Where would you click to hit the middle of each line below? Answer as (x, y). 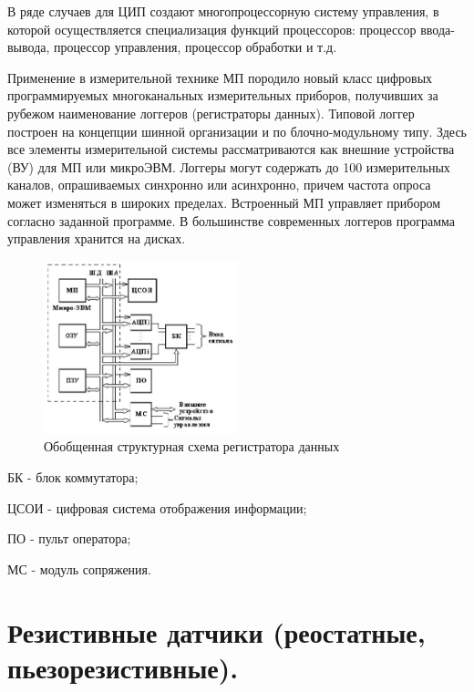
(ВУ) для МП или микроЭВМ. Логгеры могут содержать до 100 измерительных (229, 166)
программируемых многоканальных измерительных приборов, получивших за (223, 95)
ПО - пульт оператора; (69, 538)
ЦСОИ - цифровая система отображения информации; (157, 507)
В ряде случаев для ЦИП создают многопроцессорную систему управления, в (223, 11)
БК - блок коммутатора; (73, 476)
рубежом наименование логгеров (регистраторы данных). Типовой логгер (211, 113)
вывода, (29, 47)
